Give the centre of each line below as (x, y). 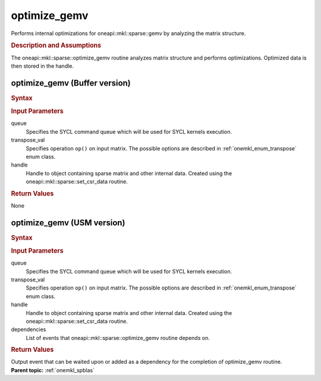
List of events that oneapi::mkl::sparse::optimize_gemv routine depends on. (118, 338)
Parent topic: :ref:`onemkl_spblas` (53, 370)
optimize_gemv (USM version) (68, 223)
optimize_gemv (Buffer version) (71, 83)
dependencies (29, 329)
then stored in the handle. (43, 66)
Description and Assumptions (56, 46)
